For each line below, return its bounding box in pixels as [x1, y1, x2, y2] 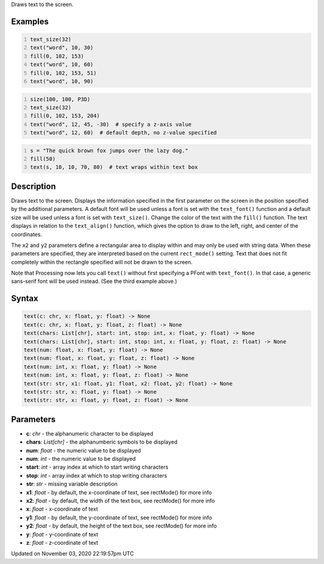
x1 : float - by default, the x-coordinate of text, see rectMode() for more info [26, 488, 212, 496]
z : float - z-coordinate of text [26, 539, 98, 546]
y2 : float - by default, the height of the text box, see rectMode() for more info [26, 522, 217, 530]
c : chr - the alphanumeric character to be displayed [26, 430, 154, 437]
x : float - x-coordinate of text [26, 505, 98, 512]
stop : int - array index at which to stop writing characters [26, 472, 167, 479]
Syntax [11, 294, 38, 304]
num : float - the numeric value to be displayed [26, 447, 141, 454]
